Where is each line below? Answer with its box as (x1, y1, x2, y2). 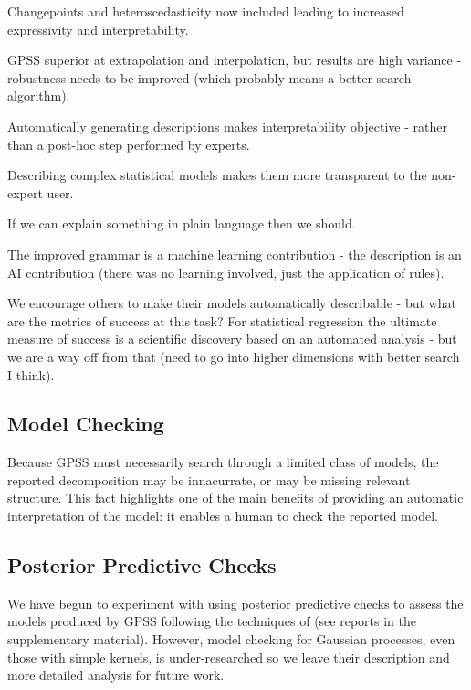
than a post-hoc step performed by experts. (7, 134, 250, 154)
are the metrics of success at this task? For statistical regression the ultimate (7, 311, 437, 330)
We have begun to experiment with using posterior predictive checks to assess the (7, 593, 464, 612)
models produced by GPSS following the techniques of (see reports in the (7, 611, 416, 631)
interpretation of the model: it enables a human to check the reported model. (7, 506, 438, 525)
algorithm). (7, 86, 70, 105)
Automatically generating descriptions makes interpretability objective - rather (7, 116, 447, 135)
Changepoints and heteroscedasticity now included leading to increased (7, 2, 404, 20)
